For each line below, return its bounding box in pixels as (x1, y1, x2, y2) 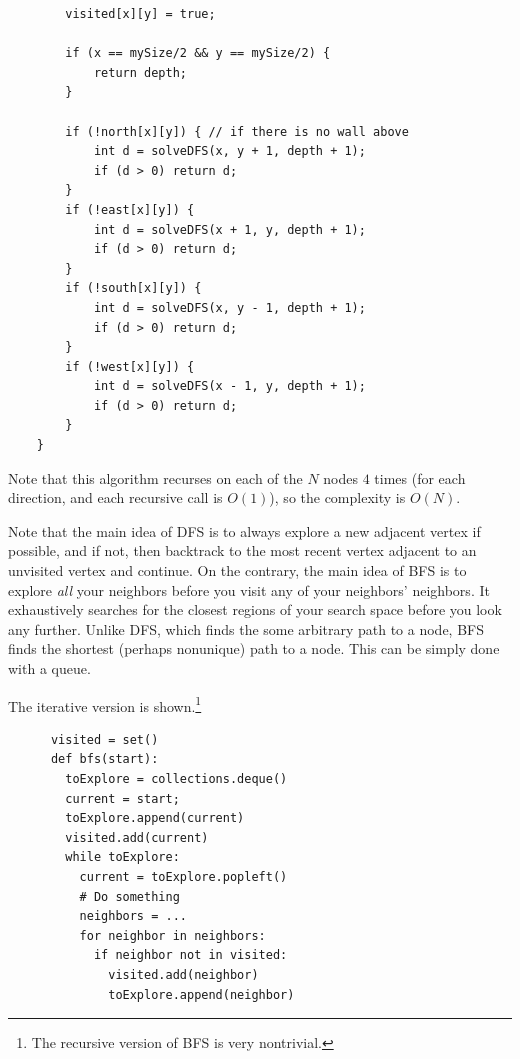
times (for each (374, 467, 466, 488)
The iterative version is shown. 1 (8, 692, 202, 716)
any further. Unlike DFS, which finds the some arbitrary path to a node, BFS (8, 618, 485, 639)
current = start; (65, 791, 180, 806)
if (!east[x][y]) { (65, 202, 195, 217)
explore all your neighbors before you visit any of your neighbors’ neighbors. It (8, 579, 490, 600)
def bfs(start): (50, 752, 159, 767)
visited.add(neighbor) (108, 967, 259, 982)
